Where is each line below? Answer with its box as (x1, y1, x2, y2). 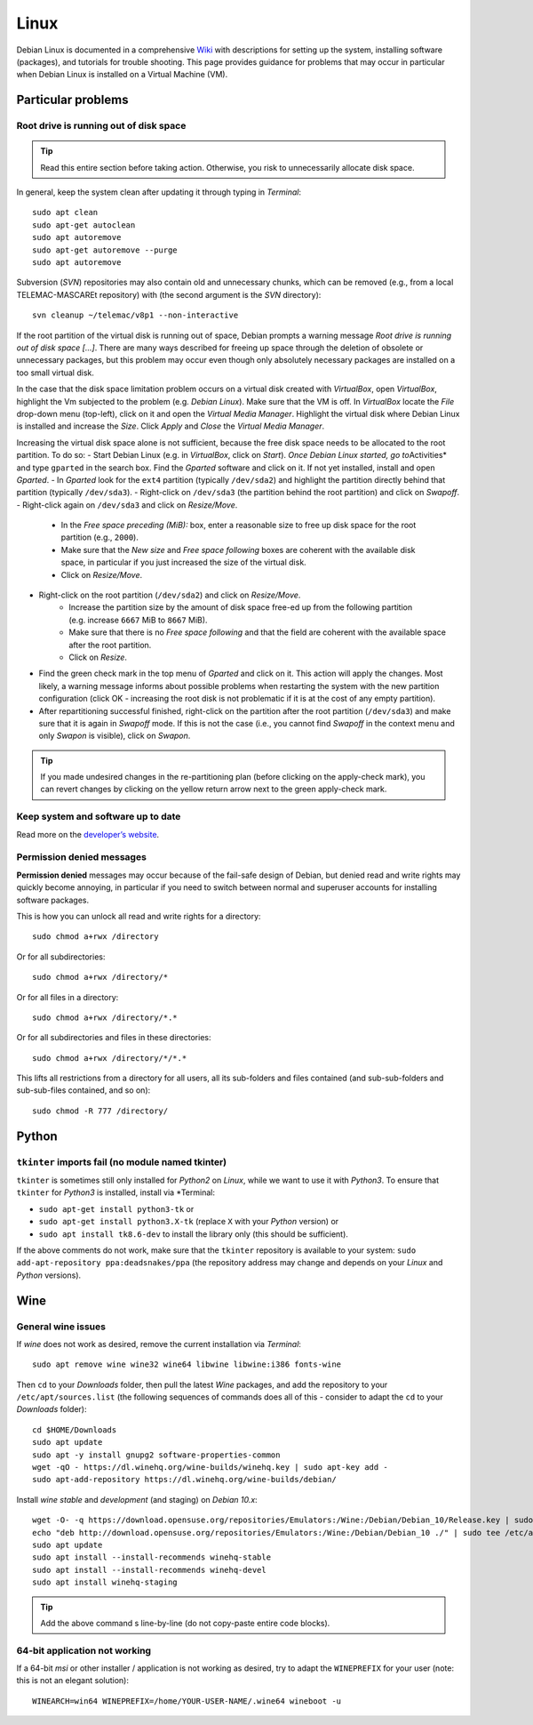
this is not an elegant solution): (16, 1675, 129, 1686)
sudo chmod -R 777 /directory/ (32, 1105, 169, 1116)
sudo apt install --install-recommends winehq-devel (32, 1565, 266, 1575)
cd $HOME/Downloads (32, 1424, 117, 1435)
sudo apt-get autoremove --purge (32, 245, 178, 255)
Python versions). (16, 1270, 82, 1280)
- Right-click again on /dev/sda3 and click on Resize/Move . (16, 499, 238, 510)
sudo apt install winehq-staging (32, 1577, 178, 1587)
